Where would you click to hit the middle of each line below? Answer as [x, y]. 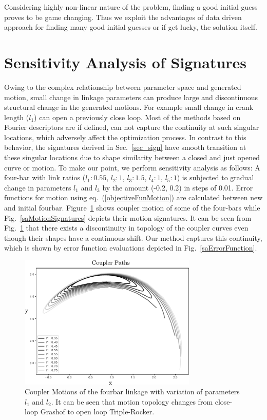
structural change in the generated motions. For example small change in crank [129, 107]
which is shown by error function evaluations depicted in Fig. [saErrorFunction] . [131, 248]
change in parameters [38, 187]
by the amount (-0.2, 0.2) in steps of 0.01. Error [178, 187]
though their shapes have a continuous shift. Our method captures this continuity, [133, 237]
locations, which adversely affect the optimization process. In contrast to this [125, 137]
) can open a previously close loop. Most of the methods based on [137, 117]
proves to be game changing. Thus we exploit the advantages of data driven [123, 17]
